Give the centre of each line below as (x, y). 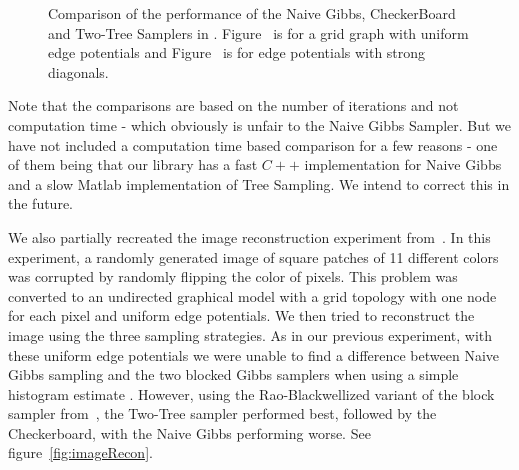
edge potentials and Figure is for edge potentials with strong (237, 52)
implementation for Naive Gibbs (403, 164)
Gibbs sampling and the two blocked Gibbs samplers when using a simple (233, 374)
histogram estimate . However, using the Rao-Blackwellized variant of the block (251, 393)
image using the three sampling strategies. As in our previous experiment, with (250, 334)
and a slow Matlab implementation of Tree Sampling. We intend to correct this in (259, 183)
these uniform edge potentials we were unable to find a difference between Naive (253, 354)
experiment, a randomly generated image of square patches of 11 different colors (253, 256)
